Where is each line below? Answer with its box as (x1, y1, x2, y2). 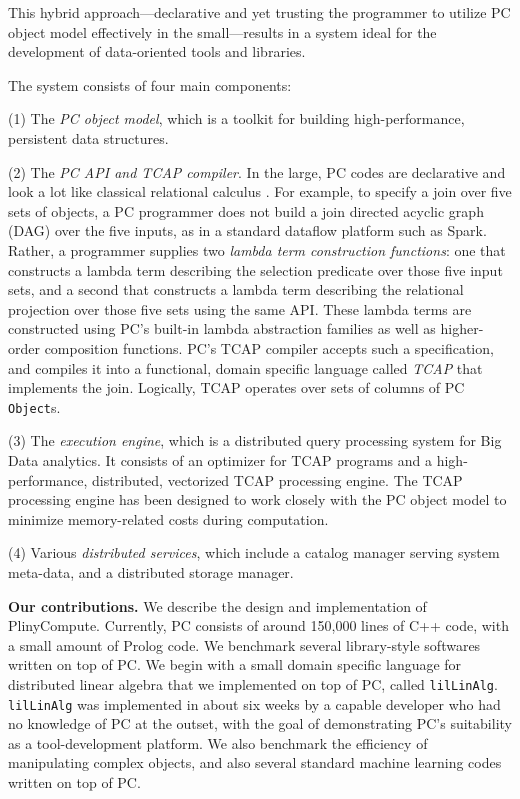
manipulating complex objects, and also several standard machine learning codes (8, 752, 502, 773)
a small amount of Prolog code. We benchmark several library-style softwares (8, 634, 481, 655)
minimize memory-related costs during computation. (8, 508, 329, 529)
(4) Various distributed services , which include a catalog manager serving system (8, 542, 500, 563)
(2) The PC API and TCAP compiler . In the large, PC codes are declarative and (8, 161, 506, 182)
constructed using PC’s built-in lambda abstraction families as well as (8, 318, 436, 339)
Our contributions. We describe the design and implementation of (8, 595, 427, 616)
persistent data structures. (8, 127, 169, 148)
